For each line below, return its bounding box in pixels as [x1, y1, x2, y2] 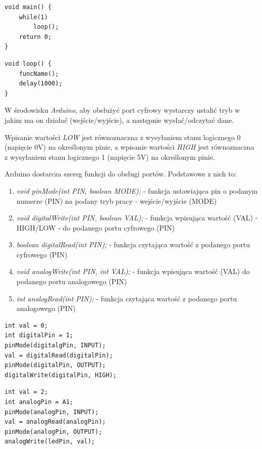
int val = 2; [5, 388, 48, 396]
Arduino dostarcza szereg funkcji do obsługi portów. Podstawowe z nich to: [5, 168, 237, 179]
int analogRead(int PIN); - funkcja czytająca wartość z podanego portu [16, 293, 237, 303]
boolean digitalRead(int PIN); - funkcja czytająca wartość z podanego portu [16, 239, 250, 250]
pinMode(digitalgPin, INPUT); [5, 342, 106, 349]
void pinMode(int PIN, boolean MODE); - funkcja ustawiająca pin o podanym [16, 185, 258, 196]
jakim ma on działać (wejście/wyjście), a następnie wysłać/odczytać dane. [5, 114, 234, 125]
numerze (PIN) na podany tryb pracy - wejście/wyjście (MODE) [16, 195, 217, 206]
